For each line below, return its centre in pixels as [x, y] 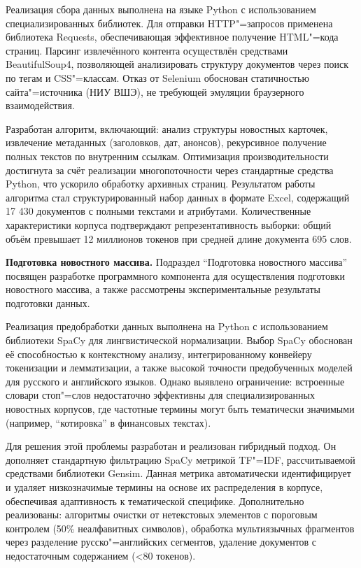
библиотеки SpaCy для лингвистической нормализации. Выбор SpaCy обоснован [179, 340]
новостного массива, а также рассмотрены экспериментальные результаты [163, 289]
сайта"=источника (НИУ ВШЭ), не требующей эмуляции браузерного [155, 91]
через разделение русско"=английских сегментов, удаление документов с [161, 542]
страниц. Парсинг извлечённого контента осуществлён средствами [147, 50]
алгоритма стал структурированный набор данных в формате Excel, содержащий [178, 197]
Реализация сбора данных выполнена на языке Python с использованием [161, 9]
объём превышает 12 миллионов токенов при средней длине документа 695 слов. [179, 238]
